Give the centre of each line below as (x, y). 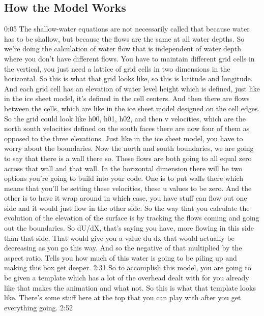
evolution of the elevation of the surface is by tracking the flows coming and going (132, 218)
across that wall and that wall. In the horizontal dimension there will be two (123, 168)
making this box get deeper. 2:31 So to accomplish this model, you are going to (128, 267)
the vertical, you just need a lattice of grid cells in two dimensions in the (117, 68)
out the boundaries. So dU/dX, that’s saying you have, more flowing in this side (129, 228)
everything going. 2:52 (39, 307)
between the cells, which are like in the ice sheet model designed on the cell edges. (132, 108)
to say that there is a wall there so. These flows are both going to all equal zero (128, 158)
